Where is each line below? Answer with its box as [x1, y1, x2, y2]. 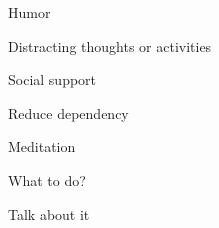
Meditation [8, 136, 76, 157]
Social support [8, 69, 97, 90]
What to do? [8, 169, 86, 190]
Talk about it [8, 203, 90, 224]
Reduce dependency [8, 102, 129, 123]
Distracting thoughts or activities [8, 35, 212, 56]
